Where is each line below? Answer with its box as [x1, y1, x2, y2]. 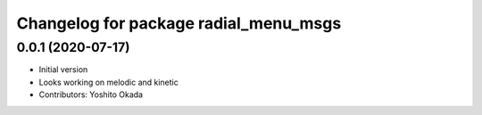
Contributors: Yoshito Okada [38, 89, 143, 100]
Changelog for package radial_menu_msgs [16, 13, 342, 33]
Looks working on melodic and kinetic [38, 77, 179, 87]
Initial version [38, 64, 88, 75]
